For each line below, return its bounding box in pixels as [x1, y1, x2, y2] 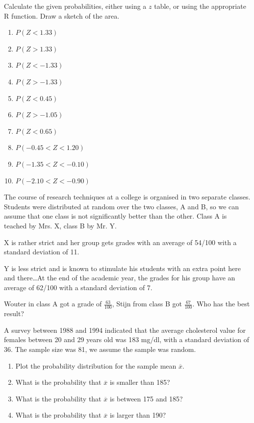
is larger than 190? [109, 410, 166, 420]
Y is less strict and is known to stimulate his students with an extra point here [4, 263, 241, 273]
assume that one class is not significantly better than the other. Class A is [4, 211, 227, 221]
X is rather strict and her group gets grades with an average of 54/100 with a [4, 237, 237, 247]
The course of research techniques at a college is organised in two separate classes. [4, 192, 251, 202]
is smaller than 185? [109, 377, 170, 387]
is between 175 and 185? [109, 393, 183, 403]
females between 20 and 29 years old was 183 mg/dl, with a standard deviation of [4, 334, 250, 345]
